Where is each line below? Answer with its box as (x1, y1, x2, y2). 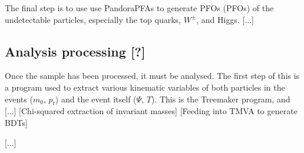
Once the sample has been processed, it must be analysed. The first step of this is (5, 69, 300, 82)
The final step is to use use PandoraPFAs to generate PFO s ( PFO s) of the (5, 2, 274, 14)
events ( (5, 92, 33, 105)
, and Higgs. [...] (196, 13, 254, 25)
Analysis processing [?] (5, 42, 146, 60)
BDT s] (5, 116, 28, 128)
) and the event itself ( (55, 92, 137, 105)
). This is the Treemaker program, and (151, 92, 290, 105)
